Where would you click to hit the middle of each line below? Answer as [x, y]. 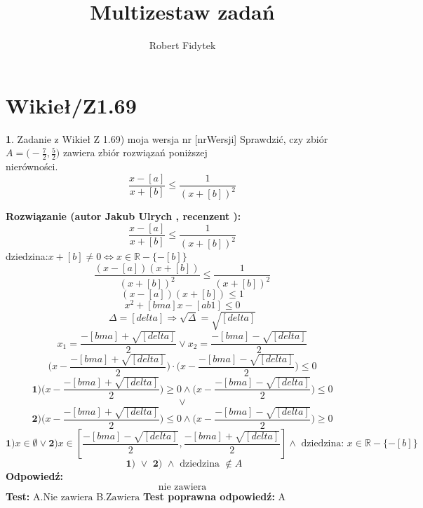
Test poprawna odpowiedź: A [214, 496]
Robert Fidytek [182, 45]
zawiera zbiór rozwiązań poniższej [135, 152]
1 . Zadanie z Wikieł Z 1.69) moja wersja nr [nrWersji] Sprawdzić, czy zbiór [167, 138]
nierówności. [32, 166]
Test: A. [25, 496]
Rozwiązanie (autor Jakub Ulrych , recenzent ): [123, 216]
